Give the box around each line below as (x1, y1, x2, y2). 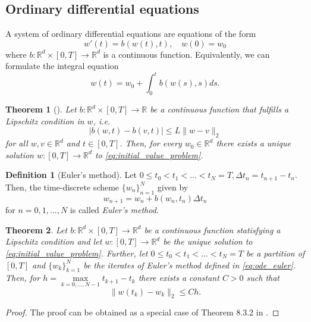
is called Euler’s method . (70, 204, 159, 216)
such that (246, 271, 280, 284)
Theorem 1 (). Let (5, 103, 77, 115)
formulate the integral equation (5, 60, 119, 72)
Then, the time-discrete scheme (5, 180, 120, 193)
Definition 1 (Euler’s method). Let (5, 168, 137, 181)
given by (157, 180, 189, 193)
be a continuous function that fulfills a (150, 103, 289, 115)
